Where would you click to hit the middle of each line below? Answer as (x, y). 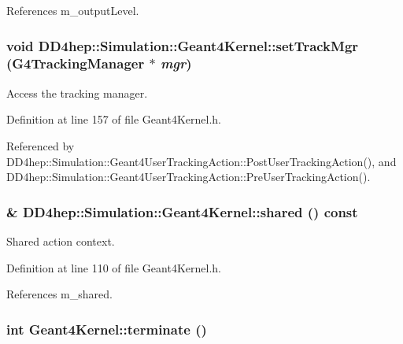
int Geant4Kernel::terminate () (107, 329)
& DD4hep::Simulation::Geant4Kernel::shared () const (182, 211)
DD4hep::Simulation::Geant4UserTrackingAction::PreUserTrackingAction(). (189, 177)
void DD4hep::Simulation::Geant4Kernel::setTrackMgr (183, 45)
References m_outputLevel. (73, 10)
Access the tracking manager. (77, 92)
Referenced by (41, 145)
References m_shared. (59, 294)
